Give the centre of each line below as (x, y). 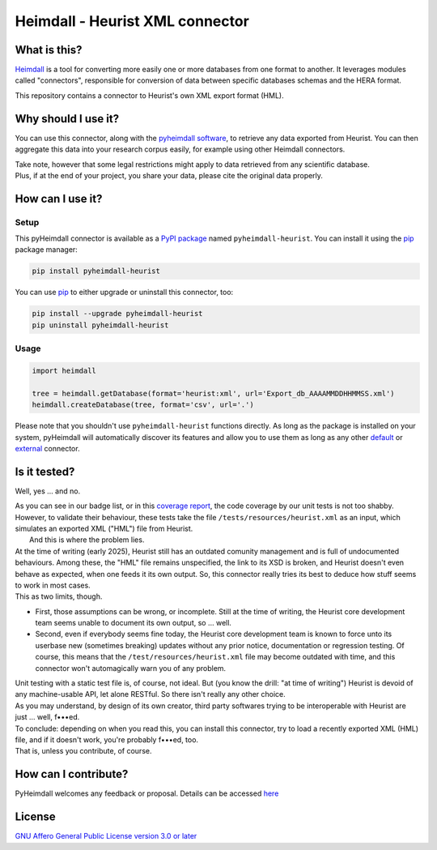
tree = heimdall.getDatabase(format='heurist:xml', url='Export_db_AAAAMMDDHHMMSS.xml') (214, 393)
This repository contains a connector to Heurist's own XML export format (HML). (149, 95)
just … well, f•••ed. (47, 717)
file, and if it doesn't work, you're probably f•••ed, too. (106, 740)
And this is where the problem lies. (87, 540)
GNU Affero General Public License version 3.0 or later (106, 836)
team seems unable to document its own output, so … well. (134, 623)
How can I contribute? (72, 774)
